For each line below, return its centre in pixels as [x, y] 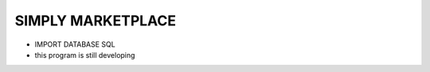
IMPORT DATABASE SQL [75, 44]
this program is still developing [85, 55]
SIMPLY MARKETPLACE [96, 21]
